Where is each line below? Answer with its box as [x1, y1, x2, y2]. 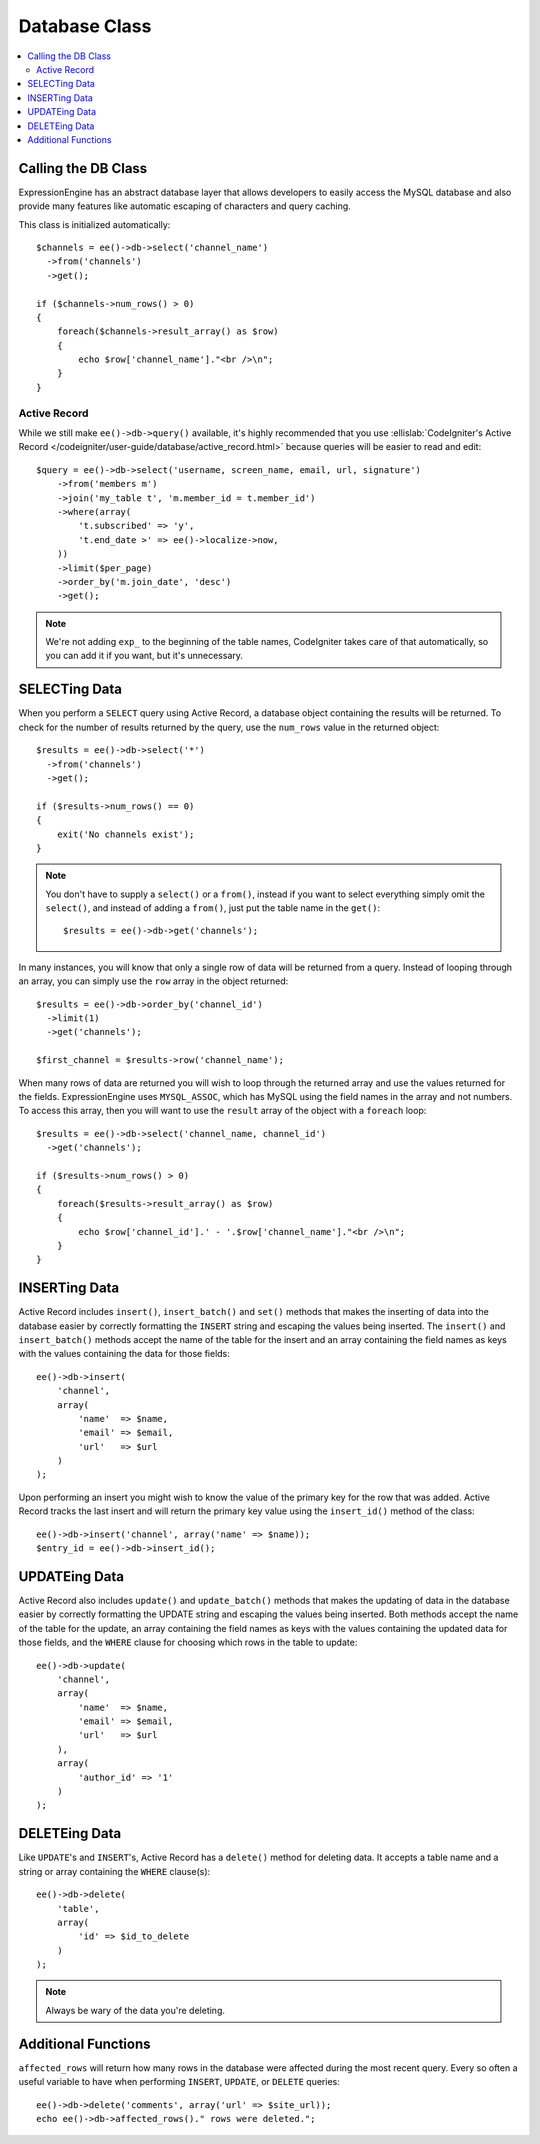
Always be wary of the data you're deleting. [45, 2004, 225, 2016]
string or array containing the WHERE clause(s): [18, 1865, 211, 1877]
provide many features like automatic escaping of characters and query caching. [18, 200, 352, 212]
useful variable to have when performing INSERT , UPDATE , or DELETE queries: [18, 2076, 340, 2088]
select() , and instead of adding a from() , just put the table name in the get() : [45, 902, 381, 914]
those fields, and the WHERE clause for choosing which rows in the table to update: [18, 1636, 358, 1649]
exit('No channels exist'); [56, 828, 195, 840]
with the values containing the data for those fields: [18, 1348, 230, 1360]
